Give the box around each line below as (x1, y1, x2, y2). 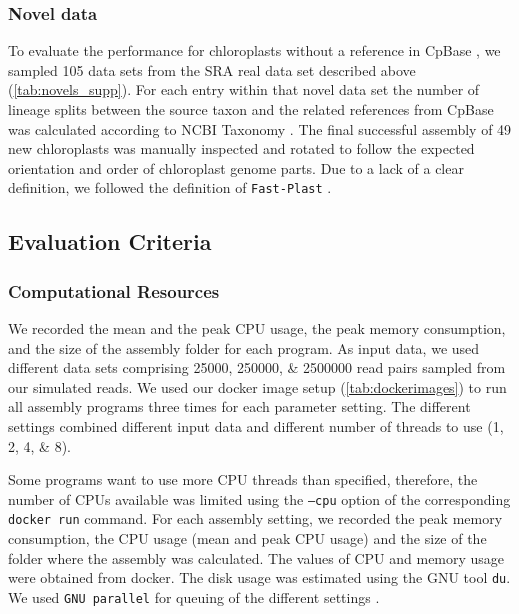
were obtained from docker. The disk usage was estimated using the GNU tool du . (8, 567, 511, 588)
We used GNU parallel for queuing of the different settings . (8, 586, 380, 607)
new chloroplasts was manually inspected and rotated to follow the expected (8, 138, 475, 159)
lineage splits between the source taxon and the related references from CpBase (8, 99, 494, 119)
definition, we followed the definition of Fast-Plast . (8, 177, 332, 198)
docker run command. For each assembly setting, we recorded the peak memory (8, 508, 503, 529)
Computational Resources (8, 278, 220, 303)
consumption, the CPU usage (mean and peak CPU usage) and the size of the (8, 528, 487, 549)
